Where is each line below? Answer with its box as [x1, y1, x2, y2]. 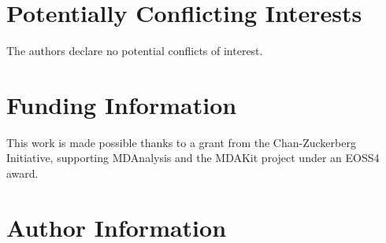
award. [6, 165, 39, 182]
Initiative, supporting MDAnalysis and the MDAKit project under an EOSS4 [6, 149, 380, 166]
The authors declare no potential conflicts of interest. [6, 42, 263, 59]
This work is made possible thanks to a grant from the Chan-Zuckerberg [6, 134, 356, 150]
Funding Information [6, 88, 237, 120]
